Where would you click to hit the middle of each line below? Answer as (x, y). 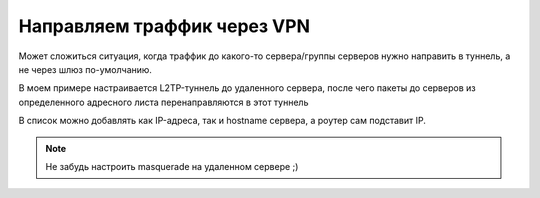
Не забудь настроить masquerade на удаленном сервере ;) (172, 166)
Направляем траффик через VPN (164, 26)
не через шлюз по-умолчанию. (85, 69)
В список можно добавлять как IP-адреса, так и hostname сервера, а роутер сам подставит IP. (222, 121)
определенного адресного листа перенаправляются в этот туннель (163, 102)
